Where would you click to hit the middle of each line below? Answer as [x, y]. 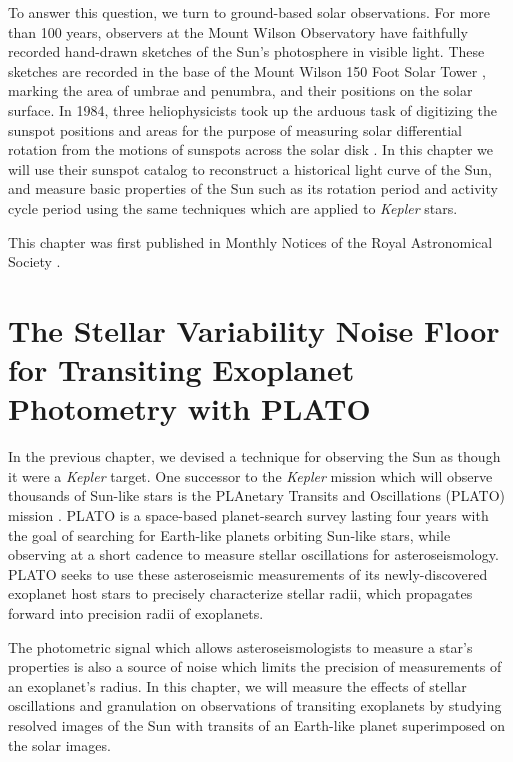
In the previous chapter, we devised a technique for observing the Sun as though [254, 456]
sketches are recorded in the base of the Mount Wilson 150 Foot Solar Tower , [247, 70]
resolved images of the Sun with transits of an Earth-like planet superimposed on [257, 724]
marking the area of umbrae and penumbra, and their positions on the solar [240, 90]
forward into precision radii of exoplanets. [136, 612]
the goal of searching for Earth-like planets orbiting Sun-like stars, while [229, 534]
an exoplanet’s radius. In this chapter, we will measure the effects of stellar [237, 685]
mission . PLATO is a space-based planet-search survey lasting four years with [248, 515]
